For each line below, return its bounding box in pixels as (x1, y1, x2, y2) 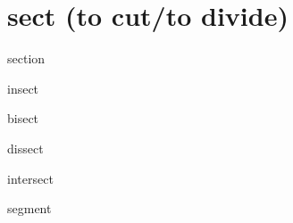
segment (7, 199, 52, 218)
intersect (7, 169, 54, 187)
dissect (7, 138, 44, 157)
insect (7, 78, 39, 97)
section (7, 49, 46, 68)
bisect (7, 109, 39, 128)
